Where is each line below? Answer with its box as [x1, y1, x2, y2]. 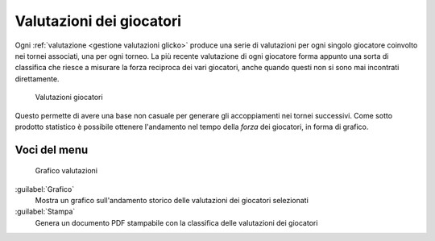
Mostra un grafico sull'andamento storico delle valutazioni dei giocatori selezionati [35, 196, 309, 206]
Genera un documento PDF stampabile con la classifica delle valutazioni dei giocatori [35, 218, 318, 227]
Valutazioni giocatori [35, 93, 104, 102]
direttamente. [14, 73, 60, 84]
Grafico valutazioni [35, 166, 98, 176]
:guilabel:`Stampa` [14, 206, 76, 217]
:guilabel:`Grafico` [14, 184, 75, 193]
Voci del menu [14, 143, 89, 156]
